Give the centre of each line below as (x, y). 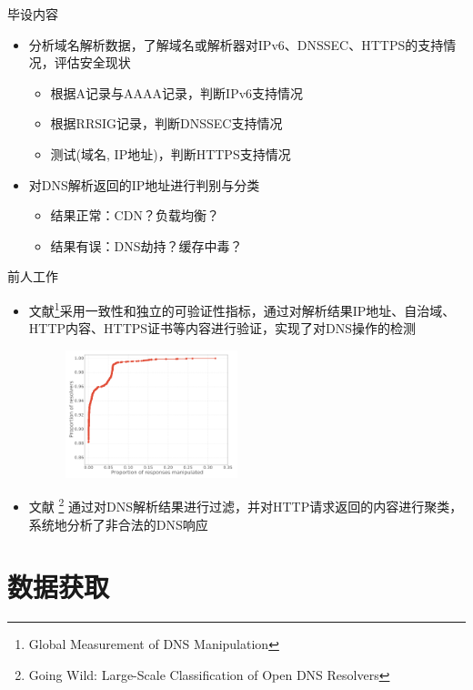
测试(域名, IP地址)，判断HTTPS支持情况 (171, 153)
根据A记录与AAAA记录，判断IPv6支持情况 (177, 92)
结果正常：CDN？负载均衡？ (135, 215)
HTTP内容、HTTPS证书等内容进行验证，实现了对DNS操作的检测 (222, 328)
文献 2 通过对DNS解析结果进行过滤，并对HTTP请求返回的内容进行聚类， (246, 505)
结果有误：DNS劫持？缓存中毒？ (146, 245)
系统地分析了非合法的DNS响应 (118, 524)
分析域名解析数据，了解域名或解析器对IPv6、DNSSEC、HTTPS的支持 (236, 44)
